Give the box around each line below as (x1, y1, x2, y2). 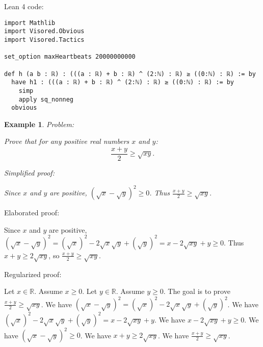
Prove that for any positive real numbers (4, 136, 129, 146)
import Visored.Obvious (4, 28, 85, 35)
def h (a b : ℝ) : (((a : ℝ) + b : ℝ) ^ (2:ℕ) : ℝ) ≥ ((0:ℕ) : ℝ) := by (4, 70, 256, 78)
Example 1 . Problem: (4, 118, 74, 129)
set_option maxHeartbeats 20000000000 (4, 53, 136, 61)
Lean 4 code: (4, 1, 44, 11)
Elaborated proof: (4, 207, 60, 218)
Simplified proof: (4, 167, 55, 178)
